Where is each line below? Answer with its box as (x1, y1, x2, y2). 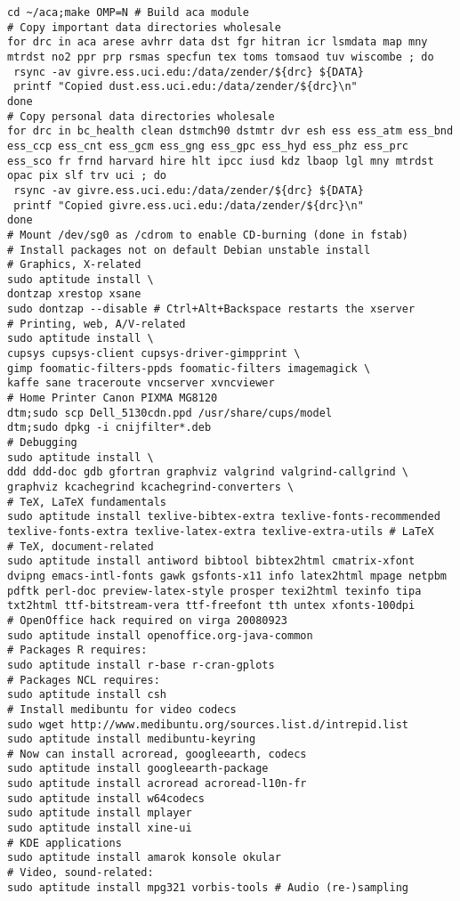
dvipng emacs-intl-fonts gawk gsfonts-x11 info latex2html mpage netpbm (7, 569, 447, 582)
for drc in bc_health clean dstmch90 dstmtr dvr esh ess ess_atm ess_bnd (7, 125, 454, 138)
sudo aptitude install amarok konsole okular (7, 851, 281, 864)
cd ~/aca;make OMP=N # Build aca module (7, 6, 250, 19)
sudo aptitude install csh (7, 688, 166, 702)
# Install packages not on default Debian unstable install (7, 243, 371, 256)
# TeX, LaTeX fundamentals (7, 495, 166, 508)
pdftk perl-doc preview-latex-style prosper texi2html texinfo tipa (7, 584, 422, 597)
